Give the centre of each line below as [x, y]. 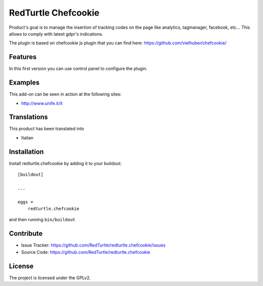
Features [23, 57]
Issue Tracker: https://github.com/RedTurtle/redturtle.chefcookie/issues [93, 245]
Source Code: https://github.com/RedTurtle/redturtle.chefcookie [86, 252]
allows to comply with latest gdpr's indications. [56, 34]
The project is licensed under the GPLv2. [50, 278]
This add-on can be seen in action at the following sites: [65, 94]
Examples [24, 83]
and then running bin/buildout [42, 220]
